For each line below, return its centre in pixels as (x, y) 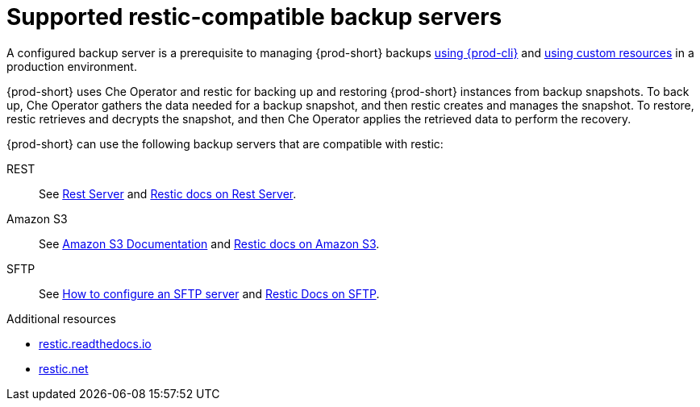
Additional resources (61, 318)
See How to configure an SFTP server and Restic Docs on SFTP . (209, 293)
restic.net (64, 368)
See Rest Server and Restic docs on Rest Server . (168, 193)
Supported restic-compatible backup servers (254, 17)
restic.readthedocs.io (95, 343)
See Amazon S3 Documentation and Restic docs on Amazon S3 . (209, 243)
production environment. (72, 66)
